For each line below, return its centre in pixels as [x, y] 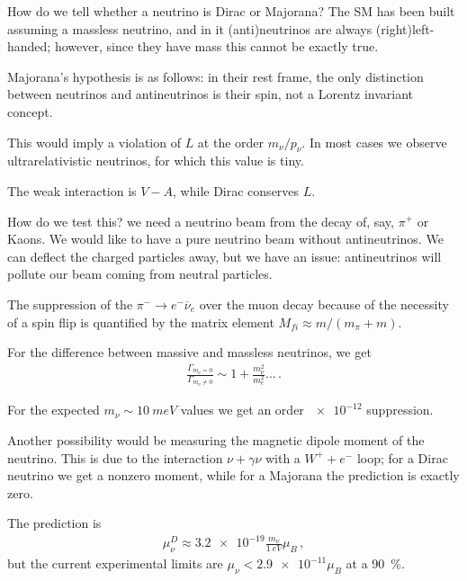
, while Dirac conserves [236, 190]
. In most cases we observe [374, 142]
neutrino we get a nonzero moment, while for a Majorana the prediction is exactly [233, 475]
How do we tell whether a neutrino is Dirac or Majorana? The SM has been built [231, 11]
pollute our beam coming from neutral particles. [140, 274]
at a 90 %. [375, 563]
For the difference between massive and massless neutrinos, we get [189, 352]
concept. [30, 111]
